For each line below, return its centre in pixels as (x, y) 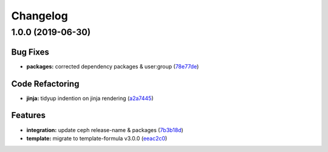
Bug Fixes (30, 52)
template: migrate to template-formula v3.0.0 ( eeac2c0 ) (97, 138)
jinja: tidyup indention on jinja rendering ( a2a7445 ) (90, 98)
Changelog (39, 16)
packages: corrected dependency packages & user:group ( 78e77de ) (113, 66)
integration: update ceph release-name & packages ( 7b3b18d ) (105, 130)
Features (28, 115)
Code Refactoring (45, 84)
